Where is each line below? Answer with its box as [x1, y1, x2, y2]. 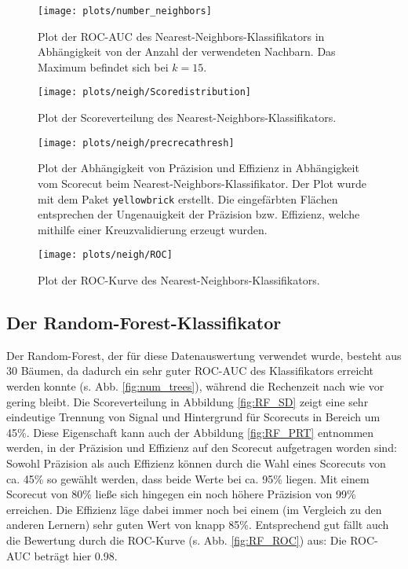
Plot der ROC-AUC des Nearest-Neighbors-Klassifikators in [38, 28, 325, 44]
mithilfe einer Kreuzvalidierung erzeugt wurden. [38, 221, 268, 237]
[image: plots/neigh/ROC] [38, 249, 173, 261]
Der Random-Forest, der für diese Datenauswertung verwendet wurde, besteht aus [6, 347, 402, 363]
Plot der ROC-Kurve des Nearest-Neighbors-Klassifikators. [38, 272, 320, 288]
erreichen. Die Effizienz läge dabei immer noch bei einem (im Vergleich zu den [6, 501, 382, 517]
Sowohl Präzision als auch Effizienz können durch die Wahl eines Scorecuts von [6, 454, 386, 471]
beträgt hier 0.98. [34, 547, 118, 563]
